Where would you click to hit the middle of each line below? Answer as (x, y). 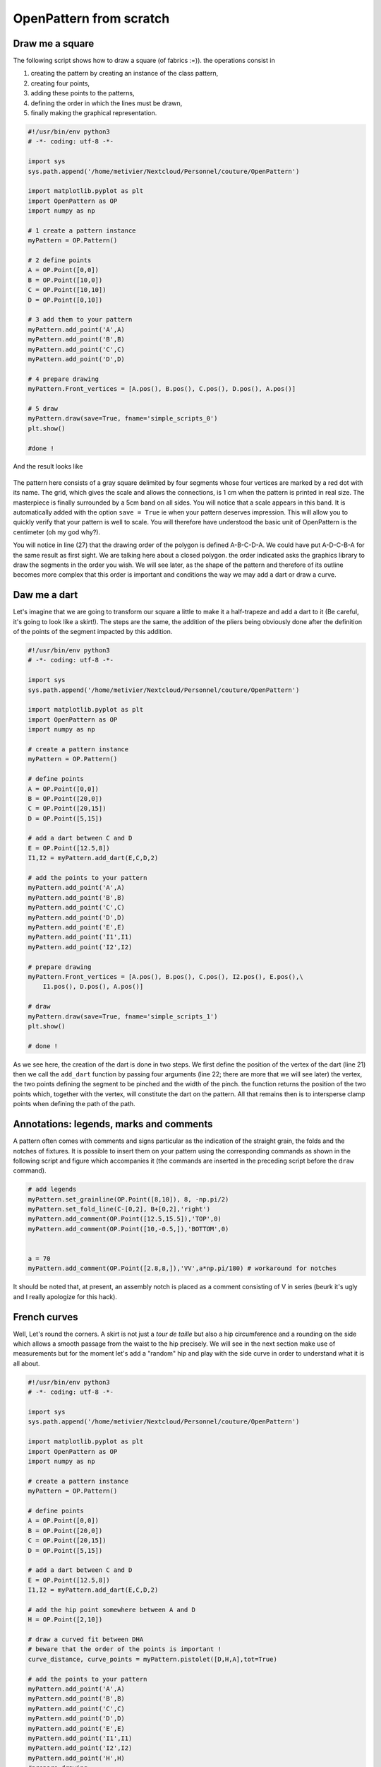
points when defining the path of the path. (74, 1104)
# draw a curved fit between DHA (86, 1639)
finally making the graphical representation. (94, 113)
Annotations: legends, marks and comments (113, 1124)
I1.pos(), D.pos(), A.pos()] (93, 987)
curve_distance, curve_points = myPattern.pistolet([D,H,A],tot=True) (153, 1659)
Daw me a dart (46, 595)
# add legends (52, 1190)
